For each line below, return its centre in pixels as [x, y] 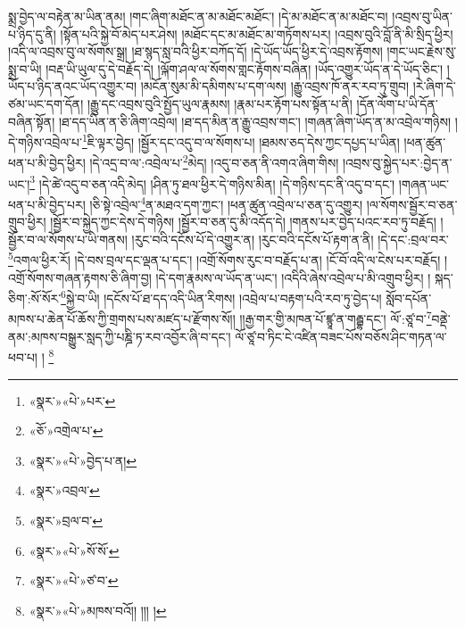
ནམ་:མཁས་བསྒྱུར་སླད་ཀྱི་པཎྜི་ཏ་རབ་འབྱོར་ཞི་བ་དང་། [120, 336]
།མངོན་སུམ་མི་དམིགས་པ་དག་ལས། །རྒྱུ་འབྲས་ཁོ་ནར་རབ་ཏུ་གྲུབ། [275, 86]
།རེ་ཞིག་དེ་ [434, 86]
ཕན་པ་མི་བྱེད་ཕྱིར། [47, 163]
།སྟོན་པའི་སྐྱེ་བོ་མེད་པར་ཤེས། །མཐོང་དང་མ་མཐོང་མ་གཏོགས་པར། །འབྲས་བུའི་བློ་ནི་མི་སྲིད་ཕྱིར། [257, 33]
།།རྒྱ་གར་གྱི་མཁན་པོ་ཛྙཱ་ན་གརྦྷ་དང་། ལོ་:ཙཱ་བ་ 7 [336, 318]
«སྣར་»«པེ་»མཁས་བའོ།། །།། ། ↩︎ [98, 610]
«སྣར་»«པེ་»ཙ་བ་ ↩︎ [74, 580]
